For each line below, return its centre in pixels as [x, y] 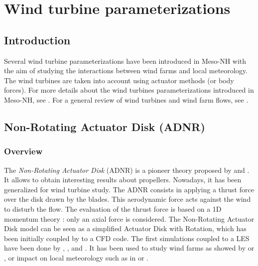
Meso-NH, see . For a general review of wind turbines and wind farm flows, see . [126, 99]
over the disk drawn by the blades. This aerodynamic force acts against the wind [128, 199]
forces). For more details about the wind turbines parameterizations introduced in [129, 90]
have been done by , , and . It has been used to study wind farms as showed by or [129, 248]
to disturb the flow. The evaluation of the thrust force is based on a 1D [113, 208]
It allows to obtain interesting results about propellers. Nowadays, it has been [123, 180]
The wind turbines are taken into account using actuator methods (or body [119, 80]
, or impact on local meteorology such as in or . [76, 257]
